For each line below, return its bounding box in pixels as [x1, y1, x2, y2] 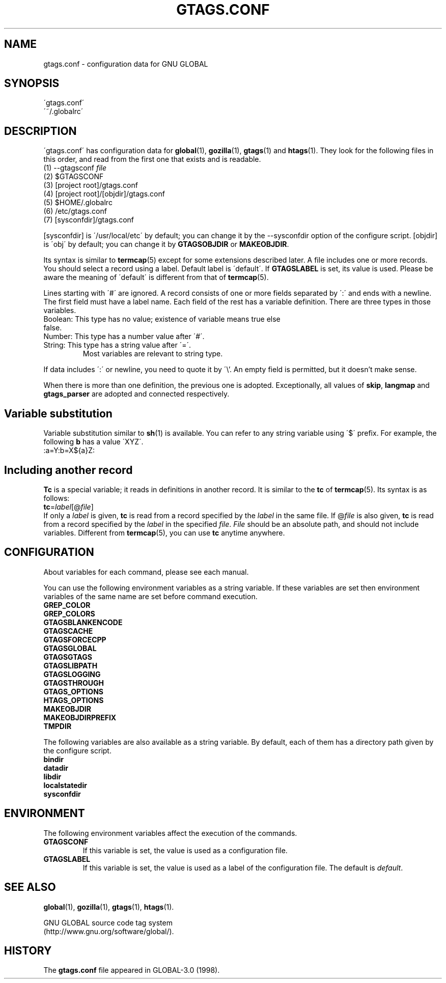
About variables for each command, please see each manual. [43, 567, 249, 576]
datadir [43, 763, 68, 772]
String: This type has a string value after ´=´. [43, 341, 191, 350]
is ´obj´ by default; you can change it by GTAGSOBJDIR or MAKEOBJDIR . [43, 240, 289, 249]
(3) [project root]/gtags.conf [43, 181, 138, 190]
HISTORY [4, 944, 52, 957]
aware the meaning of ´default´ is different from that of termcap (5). [43, 273, 269, 282]
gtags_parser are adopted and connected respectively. [43, 389, 230, 399]
